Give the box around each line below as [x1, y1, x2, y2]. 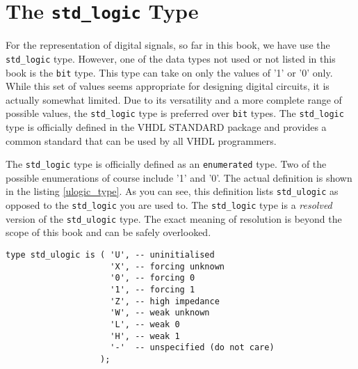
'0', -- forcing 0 [110, 273, 195, 283]
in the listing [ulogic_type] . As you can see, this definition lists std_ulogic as [6, 184, 339, 198]
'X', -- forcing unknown [110, 261, 225, 272]
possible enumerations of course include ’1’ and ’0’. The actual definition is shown [6, 170, 352, 184]
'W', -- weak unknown [110, 308, 210, 318]
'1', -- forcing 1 [110, 284, 195, 295]
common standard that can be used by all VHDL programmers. [6, 133, 277, 148]
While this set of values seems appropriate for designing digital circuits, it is [6, 79, 329, 93]
